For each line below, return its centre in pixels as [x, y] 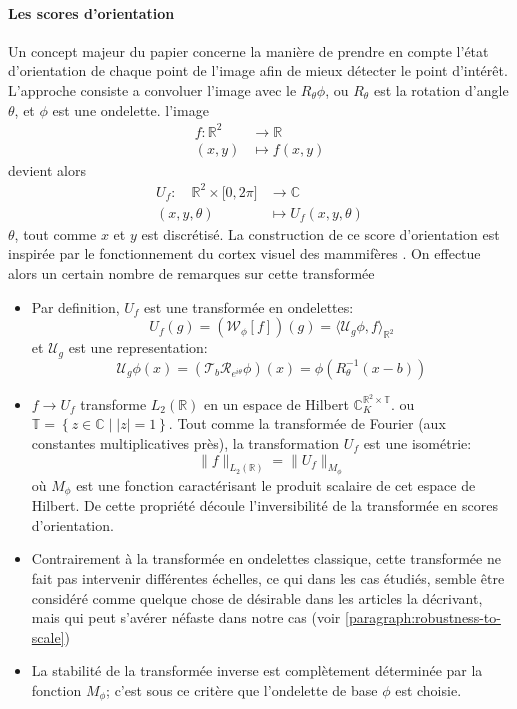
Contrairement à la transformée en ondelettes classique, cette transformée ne [266, 558]
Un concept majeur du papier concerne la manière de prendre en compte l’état [248, 50]
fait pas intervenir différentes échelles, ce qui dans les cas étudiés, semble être [268, 578]
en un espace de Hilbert [276, 403]
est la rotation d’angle [441, 89]
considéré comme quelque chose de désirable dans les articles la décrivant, [257, 597]
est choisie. [428, 689]
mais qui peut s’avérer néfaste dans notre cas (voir [186, 617]
